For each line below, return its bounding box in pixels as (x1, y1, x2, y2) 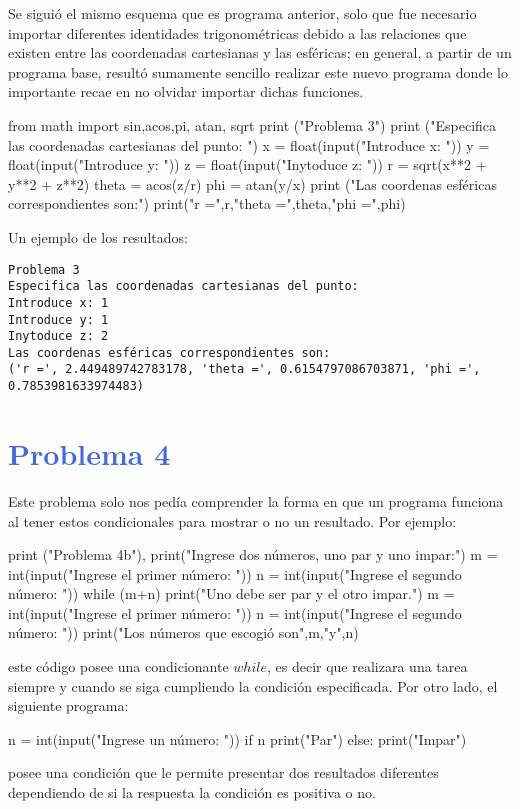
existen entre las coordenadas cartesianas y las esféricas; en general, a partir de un (8, 42, 512, 63)
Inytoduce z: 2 (8, 329, 109, 344)
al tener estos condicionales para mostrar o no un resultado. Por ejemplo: (8, 510, 457, 531)
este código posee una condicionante (8, 656, 229, 677)
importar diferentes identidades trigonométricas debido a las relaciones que (8, 22, 467, 43)
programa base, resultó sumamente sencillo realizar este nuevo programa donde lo (8, 61, 508, 82)
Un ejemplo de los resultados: (8, 226, 188, 247)
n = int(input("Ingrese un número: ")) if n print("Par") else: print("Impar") (8, 728, 467, 749)
